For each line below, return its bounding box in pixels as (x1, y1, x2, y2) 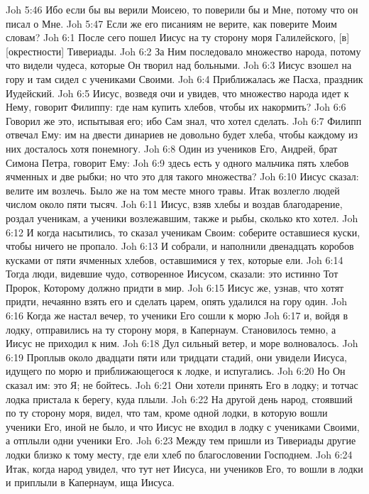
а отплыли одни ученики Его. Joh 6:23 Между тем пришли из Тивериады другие (6, 433, 356, 448)
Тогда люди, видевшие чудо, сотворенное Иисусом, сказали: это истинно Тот (6, 266, 338, 281)
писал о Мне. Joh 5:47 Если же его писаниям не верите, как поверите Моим (6, 16, 337, 31)
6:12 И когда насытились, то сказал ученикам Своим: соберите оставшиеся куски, (6, 224, 360, 239)
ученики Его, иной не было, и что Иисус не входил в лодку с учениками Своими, (6, 419, 360, 434)
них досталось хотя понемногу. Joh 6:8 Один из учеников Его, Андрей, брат (6, 141, 338, 155)
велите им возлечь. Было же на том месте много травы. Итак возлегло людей (6, 182, 340, 197)
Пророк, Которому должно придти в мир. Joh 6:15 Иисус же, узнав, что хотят (6, 280, 344, 295)
